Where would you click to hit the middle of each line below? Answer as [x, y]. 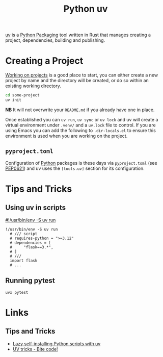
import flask [24, 261]
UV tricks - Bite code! [35, 349]
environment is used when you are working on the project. [66, 136]
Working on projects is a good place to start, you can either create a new [82, 75]
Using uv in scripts [36, 208]
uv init [13, 100]
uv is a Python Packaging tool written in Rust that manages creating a [78, 35]
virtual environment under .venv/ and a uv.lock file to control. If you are [81, 125]
